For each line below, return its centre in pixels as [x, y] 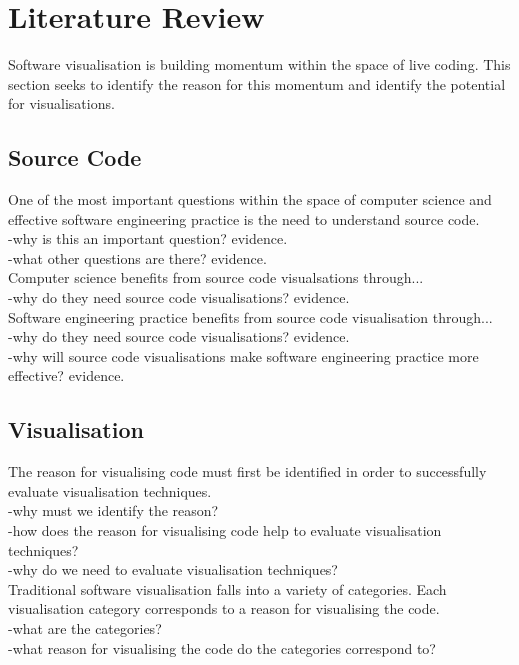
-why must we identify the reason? [113, 510]
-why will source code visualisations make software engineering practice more [243, 355]
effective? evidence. [66, 375]
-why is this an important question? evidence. [148, 238]
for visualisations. [61, 103]
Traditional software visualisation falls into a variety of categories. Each [227, 588]
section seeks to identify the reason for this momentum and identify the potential [257, 83]
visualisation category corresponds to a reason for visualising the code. [224, 608]
